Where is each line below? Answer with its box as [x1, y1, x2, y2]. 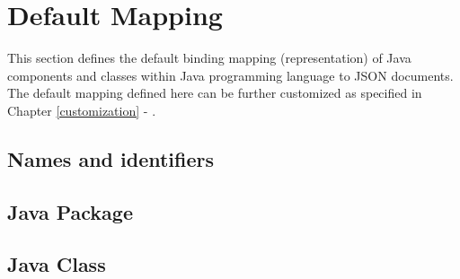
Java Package [7, 197, 133, 225]
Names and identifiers [7, 144, 215, 172]
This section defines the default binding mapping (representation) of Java [7, 48, 411, 67]
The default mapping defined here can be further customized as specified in [7, 83, 422, 102]
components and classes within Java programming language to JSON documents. [7, 65, 454, 84]
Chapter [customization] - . [7, 100, 156, 119]
